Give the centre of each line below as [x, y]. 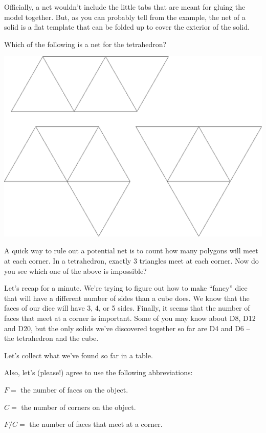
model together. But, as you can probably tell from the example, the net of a [125, 17]
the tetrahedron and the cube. [51, 338]
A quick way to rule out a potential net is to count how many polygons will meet [131, 251]
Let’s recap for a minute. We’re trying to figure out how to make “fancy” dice [126, 288]
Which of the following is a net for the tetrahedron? [85, 44]
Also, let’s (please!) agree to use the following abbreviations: [98, 372]
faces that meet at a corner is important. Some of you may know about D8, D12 [130, 318]
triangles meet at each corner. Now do [199, 260]
